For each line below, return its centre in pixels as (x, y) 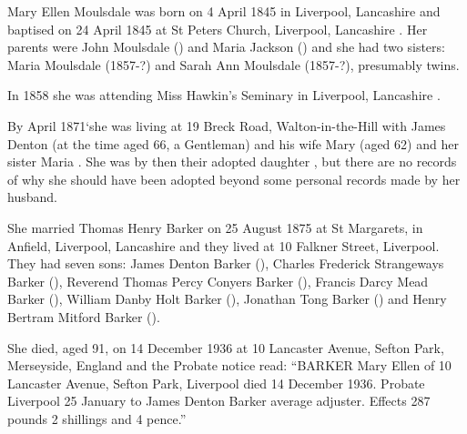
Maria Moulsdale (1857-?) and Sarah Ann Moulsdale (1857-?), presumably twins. (233, 64)
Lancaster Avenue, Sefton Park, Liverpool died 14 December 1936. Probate (216, 383)
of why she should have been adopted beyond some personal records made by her (234, 179)
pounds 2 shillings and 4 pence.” (97, 418)
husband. (32, 197)
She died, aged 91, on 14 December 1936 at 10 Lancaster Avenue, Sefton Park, (226, 347)
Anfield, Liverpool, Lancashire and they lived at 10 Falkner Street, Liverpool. (223, 245)
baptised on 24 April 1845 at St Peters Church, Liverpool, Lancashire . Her (218, 29)
